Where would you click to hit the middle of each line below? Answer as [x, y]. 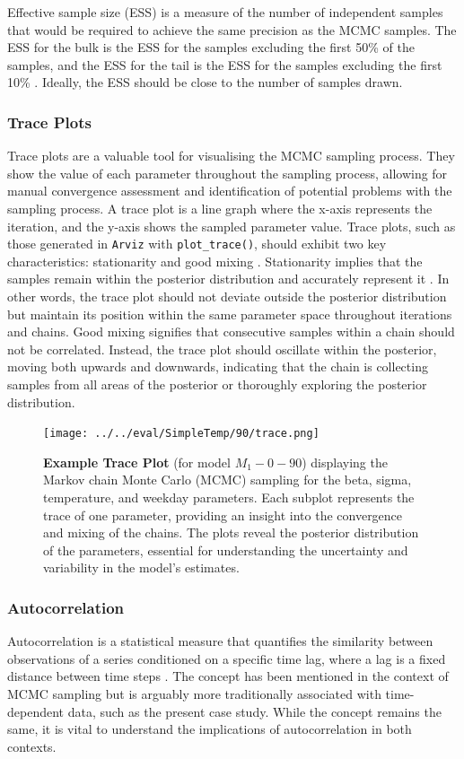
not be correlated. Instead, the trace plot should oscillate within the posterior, [222, 349]
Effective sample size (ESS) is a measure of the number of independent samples [225, 12]
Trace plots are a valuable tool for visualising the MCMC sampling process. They [231, 156]
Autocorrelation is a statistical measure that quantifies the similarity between [220, 641]
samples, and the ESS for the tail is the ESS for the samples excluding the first [225, 64]
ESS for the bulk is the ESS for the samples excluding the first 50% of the [211, 47]
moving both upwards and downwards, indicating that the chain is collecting [218, 366]
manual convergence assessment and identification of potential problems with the [230, 191]
